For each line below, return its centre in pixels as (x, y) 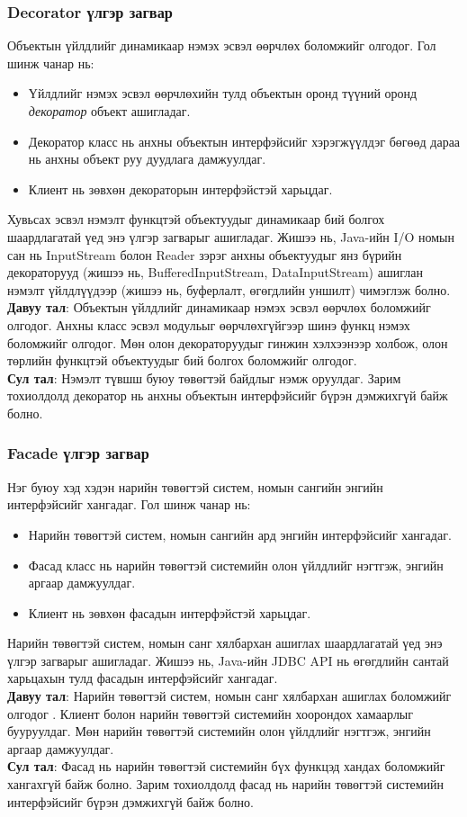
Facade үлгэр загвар (78, 453)
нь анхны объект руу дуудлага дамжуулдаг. (147, 159)
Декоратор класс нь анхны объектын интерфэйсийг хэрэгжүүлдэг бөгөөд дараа (244, 141)
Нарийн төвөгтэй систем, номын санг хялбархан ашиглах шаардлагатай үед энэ (225, 643)
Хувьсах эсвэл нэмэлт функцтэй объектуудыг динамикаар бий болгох (196, 219)
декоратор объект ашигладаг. (109, 111)
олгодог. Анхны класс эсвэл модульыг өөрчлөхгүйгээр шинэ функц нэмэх (209, 324)
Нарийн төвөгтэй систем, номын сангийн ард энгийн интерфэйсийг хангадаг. (240, 534)
